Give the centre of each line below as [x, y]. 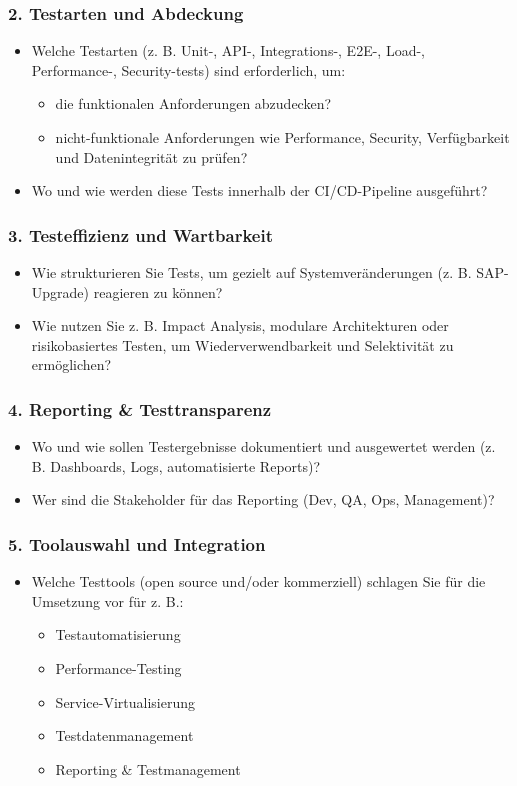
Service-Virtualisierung [125, 701]
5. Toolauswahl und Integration [137, 543]
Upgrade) [60, 291]
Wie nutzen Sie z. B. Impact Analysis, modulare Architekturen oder [240, 325]
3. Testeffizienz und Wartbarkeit [140, 234]
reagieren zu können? [158, 291]
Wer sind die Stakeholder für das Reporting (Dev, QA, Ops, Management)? [263, 499]
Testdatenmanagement [124, 735]
